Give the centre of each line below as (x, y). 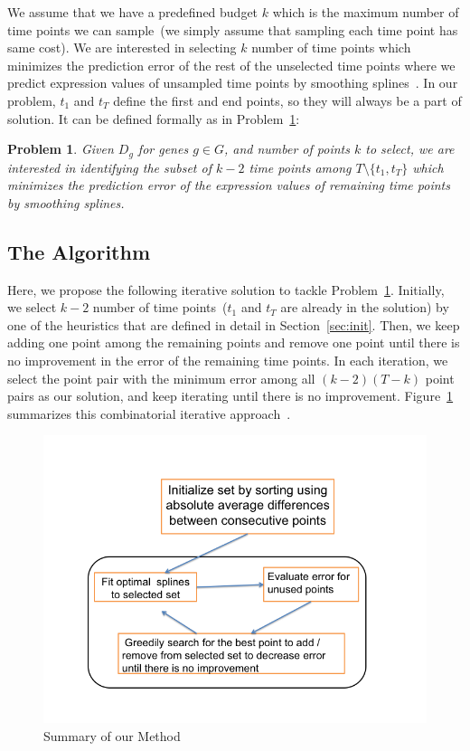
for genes (163, 149)
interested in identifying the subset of (109, 167)
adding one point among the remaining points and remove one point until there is (234, 342)
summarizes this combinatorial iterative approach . (149, 413)
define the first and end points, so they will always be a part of (287, 100)
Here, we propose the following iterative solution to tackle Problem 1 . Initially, (226, 289)
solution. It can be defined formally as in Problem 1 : (154, 118)
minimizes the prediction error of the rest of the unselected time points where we (231, 65)
